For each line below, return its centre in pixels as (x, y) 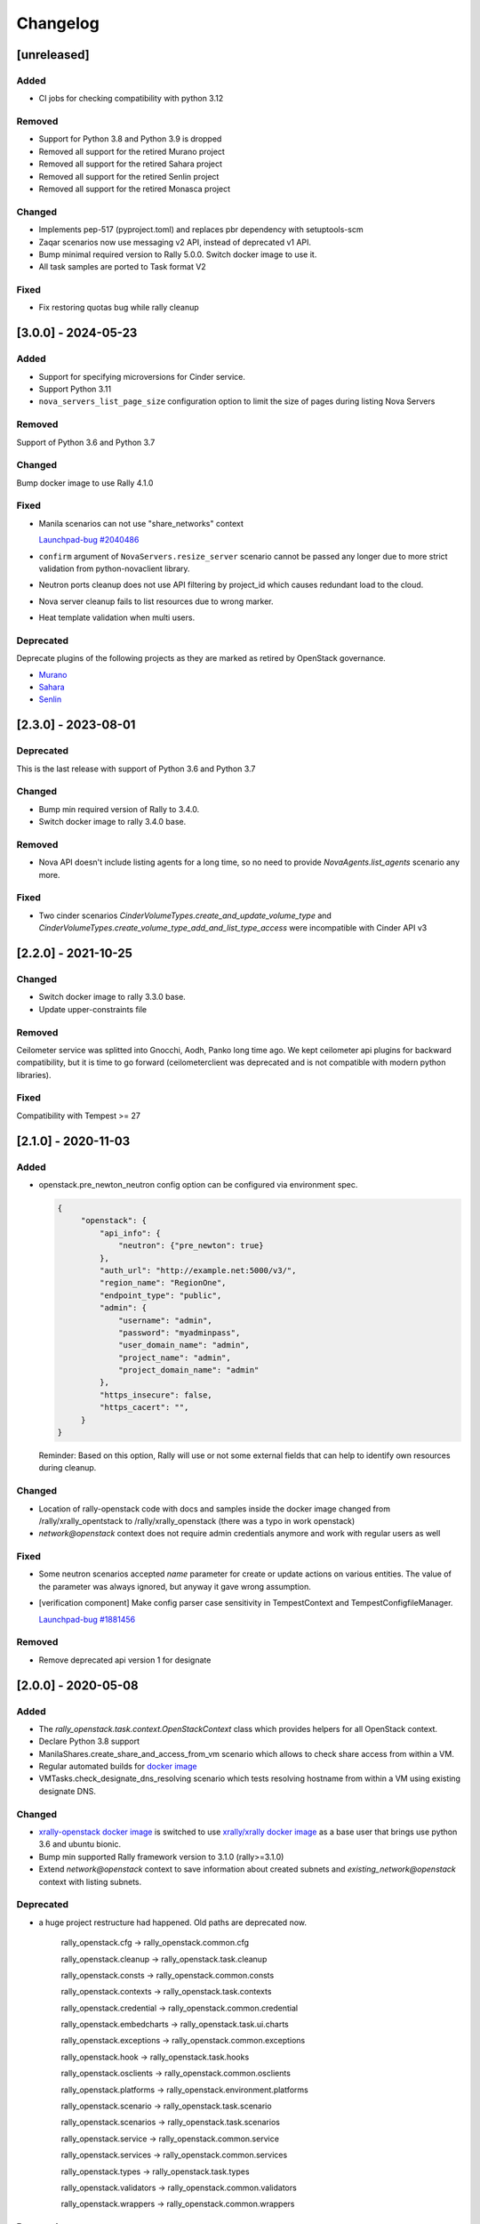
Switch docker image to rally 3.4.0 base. (112, 822)
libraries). (34, 1075)
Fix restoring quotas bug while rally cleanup (119, 308)
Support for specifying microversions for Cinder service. (142, 376)
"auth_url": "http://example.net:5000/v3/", (198, 1270)
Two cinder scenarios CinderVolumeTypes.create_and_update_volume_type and (185, 915)
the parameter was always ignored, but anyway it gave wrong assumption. (175, 1586)
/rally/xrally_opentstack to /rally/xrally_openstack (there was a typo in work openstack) (197, 1520)
